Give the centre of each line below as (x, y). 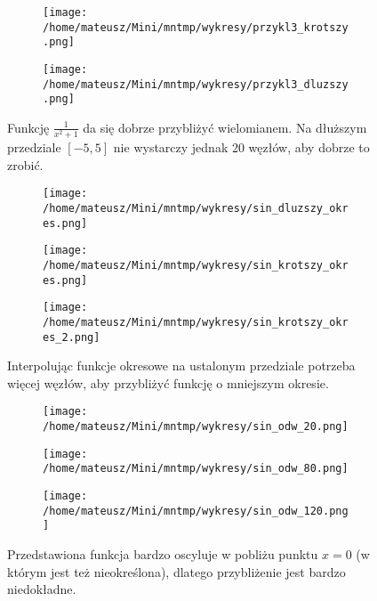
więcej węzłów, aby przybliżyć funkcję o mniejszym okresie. (168, 382)
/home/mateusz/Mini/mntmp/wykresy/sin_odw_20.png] (196, 427)
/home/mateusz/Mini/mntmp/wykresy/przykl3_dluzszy (196, 84)
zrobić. (25, 164)
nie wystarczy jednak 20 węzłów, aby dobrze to (241, 147)
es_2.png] (72, 337)
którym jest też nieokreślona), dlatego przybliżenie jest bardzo (176, 571)
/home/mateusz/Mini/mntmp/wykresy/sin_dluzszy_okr (196, 208)
